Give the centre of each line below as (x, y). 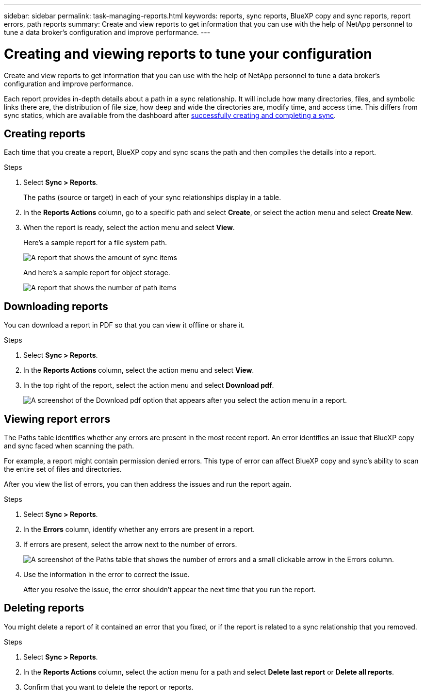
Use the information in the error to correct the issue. (106, 575)
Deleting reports (44, 608)
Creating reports (45, 133)
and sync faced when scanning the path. (69, 446)
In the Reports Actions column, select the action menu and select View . (139, 370)
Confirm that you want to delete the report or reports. (108, 687)
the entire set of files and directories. (63, 469)
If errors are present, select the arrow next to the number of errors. (130, 545)
